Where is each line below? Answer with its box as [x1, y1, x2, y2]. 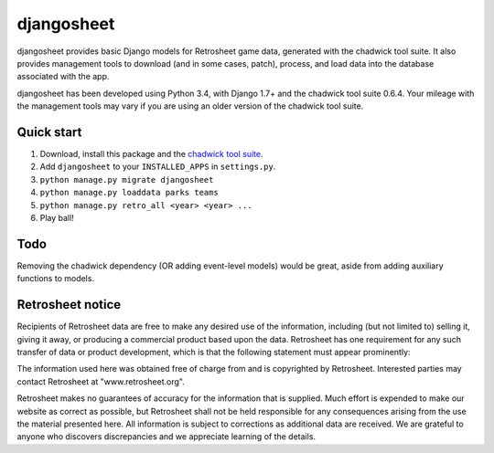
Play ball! [39, 212, 75, 223]
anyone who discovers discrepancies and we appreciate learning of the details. [16, 431, 316, 442]
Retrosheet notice [16, 297, 122, 312]
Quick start [16, 124, 82, 140]
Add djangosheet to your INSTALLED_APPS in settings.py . [39, 161, 276, 173]
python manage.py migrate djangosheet [39, 174, 214, 184]
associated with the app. [16, 71, 110, 82]
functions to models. [16, 273, 95, 284]
